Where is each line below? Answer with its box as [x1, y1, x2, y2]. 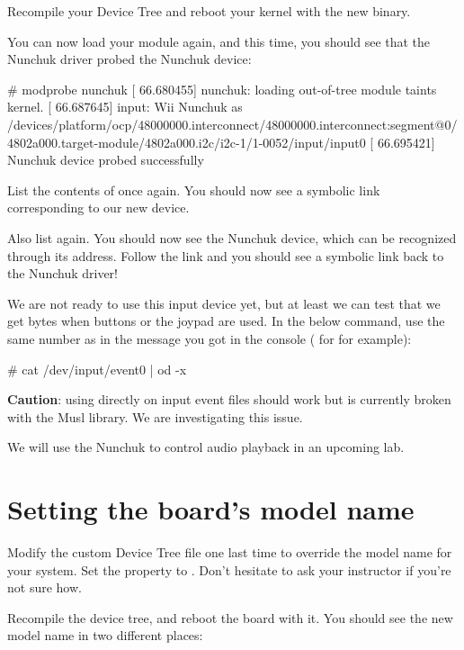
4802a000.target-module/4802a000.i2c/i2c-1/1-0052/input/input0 [7, 132, 366, 151]
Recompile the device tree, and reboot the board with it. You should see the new [7, 608, 453, 627]
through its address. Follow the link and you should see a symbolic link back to [7, 246, 444, 265]
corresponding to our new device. [7, 198, 190, 217]
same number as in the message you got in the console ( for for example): [7, 329, 412, 348]
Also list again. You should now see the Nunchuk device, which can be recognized [7, 228, 457, 247]
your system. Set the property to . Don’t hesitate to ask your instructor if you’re [7, 560, 451, 579]
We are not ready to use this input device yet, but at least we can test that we [7, 293, 441, 312]
